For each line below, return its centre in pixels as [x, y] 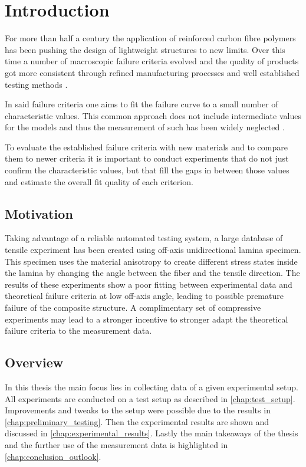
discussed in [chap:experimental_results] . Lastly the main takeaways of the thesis [152, 433]
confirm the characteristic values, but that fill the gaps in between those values [147, 170]
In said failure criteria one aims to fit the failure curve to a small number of [142, 104]
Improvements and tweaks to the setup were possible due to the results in [138, 410]
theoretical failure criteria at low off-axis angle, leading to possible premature [144, 296]
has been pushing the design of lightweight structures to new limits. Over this [145, 49]
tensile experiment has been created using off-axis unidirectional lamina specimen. [153, 250]
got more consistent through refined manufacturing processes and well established [152, 72]
